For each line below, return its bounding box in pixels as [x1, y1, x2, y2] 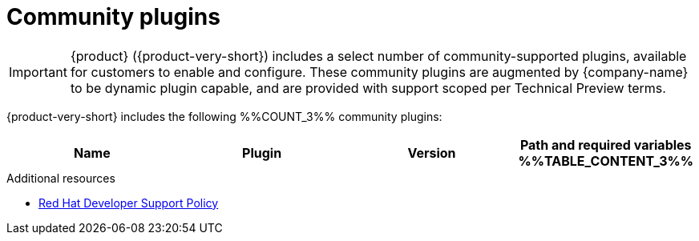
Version [407, 144, 456, 161]
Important [9, 63, 67, 80]
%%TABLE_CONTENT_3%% [518, 152, 693, 169]
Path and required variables [519, 136, 692, 153]
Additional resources [6, 171, 115, 185]
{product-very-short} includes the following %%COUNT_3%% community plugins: [6, 109, 442, 123]
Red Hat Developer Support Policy [38, 195, 219, 210]
